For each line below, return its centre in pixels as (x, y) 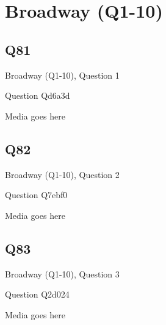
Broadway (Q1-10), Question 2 (62, 174)
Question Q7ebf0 (36, 195)
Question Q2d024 (37, 294)
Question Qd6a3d (38, 95)
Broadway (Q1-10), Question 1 (62, 75)
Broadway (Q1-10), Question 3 (62, 273)
